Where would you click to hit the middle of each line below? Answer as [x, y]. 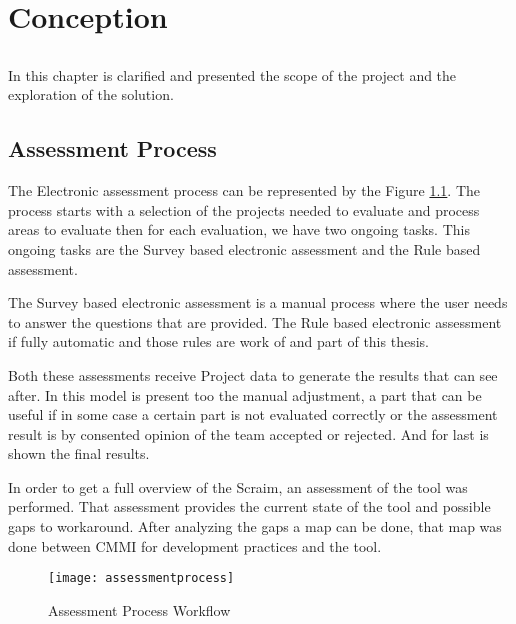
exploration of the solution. [91, 94]
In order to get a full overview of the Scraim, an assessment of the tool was [238, 486]
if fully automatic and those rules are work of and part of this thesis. [218, 341]
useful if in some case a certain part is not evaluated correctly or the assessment [253, 414]
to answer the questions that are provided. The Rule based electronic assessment [255, 321]
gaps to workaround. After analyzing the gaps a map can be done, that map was [255, 526]
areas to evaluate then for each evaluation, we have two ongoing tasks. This [239, 229]
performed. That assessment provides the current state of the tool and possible [249, 506]
